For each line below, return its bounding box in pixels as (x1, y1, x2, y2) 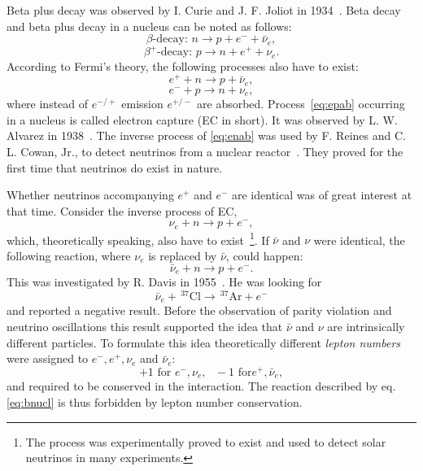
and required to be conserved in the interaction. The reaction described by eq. (7, 377, 396, 395)
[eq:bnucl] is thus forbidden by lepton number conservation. (7, 393, 303, 410)
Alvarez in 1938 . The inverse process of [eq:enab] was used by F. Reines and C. (7, 127, 406, 144)
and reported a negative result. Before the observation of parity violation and (7, 302, 392, 319)
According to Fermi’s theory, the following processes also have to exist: (7, 57, 359, 74)
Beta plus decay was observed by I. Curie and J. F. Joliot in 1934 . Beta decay (7, 2, 401, 18)
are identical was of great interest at (232, 186, 412, 203)
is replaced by (148, 247, 217, 264)
